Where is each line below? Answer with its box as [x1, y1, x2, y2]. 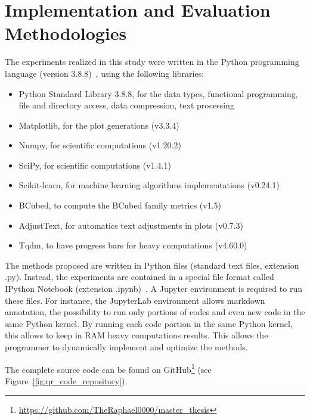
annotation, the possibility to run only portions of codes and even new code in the [5, 306, 305, 318]
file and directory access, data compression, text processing [18, 99, 234, 111]
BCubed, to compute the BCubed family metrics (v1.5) [18, 199, 222, 211]
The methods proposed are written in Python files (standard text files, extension [5, 259, 299, 271]
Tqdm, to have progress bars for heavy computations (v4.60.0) [18, 239, 247, 251]
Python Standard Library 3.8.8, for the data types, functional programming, [18, 87, 298, 99]
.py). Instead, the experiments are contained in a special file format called [5, 270, 274, 283]
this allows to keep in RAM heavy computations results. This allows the [5, 329, 268, 341]
